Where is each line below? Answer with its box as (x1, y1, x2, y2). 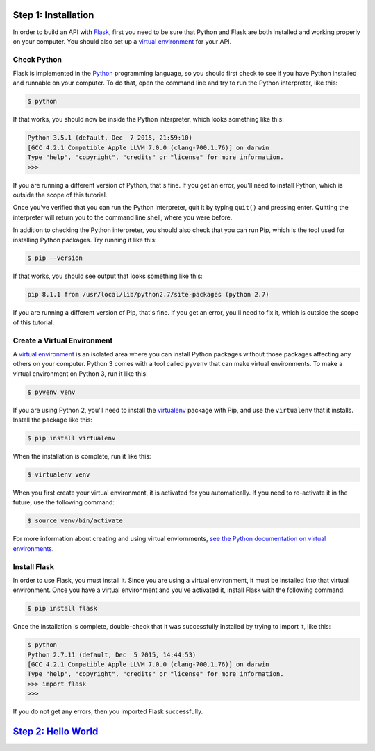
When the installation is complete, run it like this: (12, 452, 151, 461)
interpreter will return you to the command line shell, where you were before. (12, 213, 233, 222)
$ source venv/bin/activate (27, 517, 123, 525)
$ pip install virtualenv (27, 434, 116, 443)
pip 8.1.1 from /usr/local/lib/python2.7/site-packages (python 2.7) (27, 290, 269, 299)
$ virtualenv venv (27, 471, 90, 479)
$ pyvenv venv (27, 388, 76, 396)
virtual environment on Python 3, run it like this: (12, 369, 149, 378)
